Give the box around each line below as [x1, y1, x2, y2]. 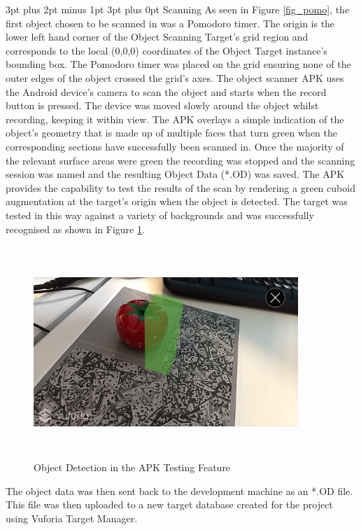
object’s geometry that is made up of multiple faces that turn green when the [6, 125, 337, 140]
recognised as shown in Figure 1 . [6, 221, 145, 236]
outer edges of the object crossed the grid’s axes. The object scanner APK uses [6, 70, 344, 85]
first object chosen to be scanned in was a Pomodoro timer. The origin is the [6, 15, 335, 30]
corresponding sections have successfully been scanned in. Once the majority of [6, 139, 344, 153]
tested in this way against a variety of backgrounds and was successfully [6, 207, 314, 222]
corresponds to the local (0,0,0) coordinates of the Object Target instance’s [6, 43, 327, 57]
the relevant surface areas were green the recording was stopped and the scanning [6, 153, 355, 167]
